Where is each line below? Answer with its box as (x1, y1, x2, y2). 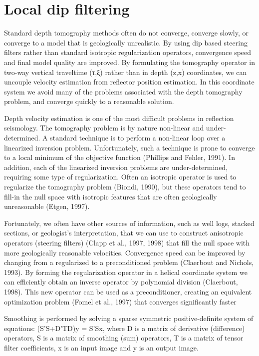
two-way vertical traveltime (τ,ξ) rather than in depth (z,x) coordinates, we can (4, 66, 247, 77)
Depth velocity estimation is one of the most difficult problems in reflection (4, 112, 234, 123)
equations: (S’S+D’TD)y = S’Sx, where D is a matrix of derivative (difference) (4, 322, 245, 333)
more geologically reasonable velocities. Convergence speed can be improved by (4, 247, 246, 257)
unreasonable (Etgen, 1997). (4, 201, 90, 211)
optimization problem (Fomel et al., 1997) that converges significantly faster (4, 296, 237, 306)
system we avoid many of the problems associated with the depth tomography (4, 86, 243, 96)
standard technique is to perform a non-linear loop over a (50, 132, 226, 143)
